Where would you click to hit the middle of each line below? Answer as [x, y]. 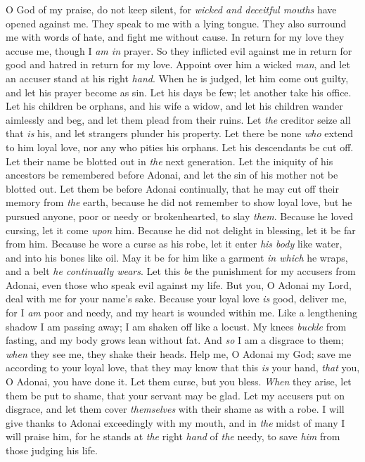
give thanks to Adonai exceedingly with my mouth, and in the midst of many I [175, 422]
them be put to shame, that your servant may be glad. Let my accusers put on [175, 395]
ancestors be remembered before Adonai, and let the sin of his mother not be [172, 175]
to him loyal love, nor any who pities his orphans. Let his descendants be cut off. [180, 147]
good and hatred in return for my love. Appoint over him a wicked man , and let [178, 64]
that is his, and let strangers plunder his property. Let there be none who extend [180, 133]
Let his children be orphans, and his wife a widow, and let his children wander [174, 106]
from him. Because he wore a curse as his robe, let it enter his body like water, [174, 244]
